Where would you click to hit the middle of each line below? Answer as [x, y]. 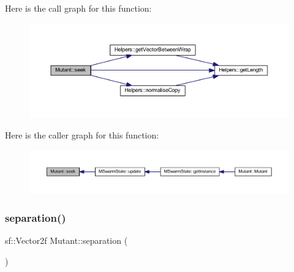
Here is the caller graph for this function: [82, 135]
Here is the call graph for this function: [78, 8]
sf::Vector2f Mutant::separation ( [66, 240]
